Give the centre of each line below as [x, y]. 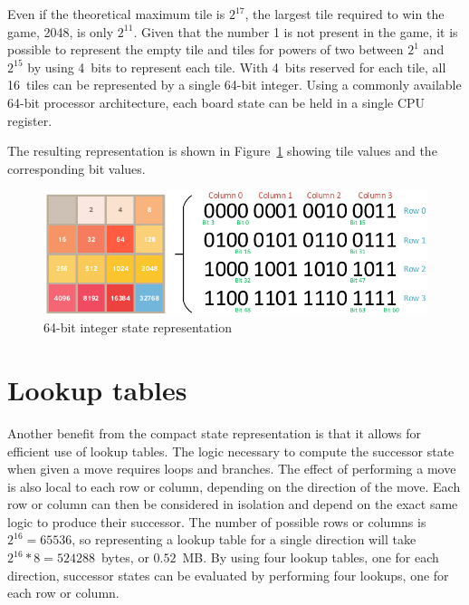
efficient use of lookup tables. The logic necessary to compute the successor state [231, 451]
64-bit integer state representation [138, 327]
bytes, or [125, 557]
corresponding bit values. [77, 168]
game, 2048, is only [61, 31]
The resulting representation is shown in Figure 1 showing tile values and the [222, 151]
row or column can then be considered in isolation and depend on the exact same [233, 504]
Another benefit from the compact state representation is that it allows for [215, 432]
